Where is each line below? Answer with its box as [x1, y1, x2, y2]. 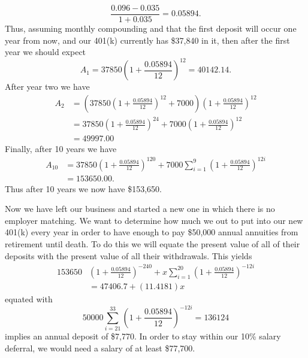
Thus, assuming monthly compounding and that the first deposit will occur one [5, 22, 297, 35]
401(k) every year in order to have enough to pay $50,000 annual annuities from [5, 226, 298, 238]
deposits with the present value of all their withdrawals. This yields [5, 249, 252, 262]
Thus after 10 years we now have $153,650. [5, 182, 162, 195]
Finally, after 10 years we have [5, 142, 117, 154]
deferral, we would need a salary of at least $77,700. [5, 341, 195, 354]
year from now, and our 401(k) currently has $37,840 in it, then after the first [5, 34, 290, 46]
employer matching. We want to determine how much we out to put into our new [5, 214, 303, 226]
